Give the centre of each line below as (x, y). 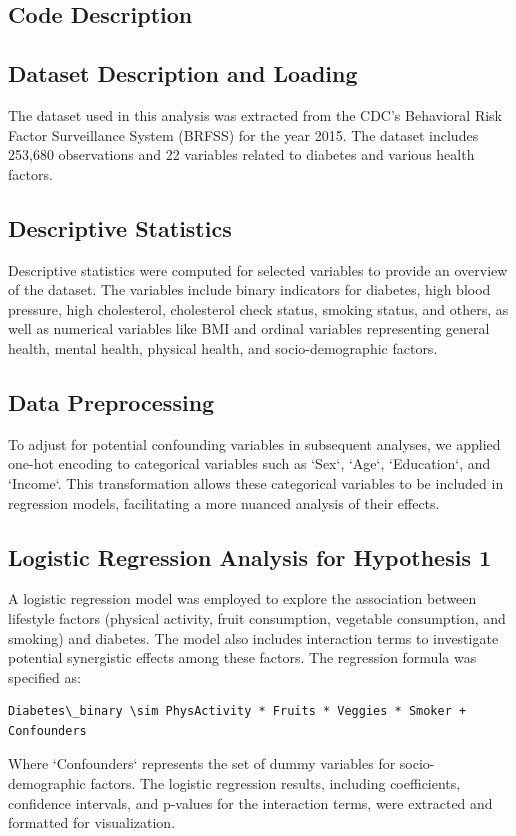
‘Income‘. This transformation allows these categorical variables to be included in (256, 482)
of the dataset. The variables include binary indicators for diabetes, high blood (249, 289)
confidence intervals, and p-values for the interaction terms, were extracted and (250, 802)
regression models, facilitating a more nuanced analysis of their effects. (224, 502)
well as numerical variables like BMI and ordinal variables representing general (249, 328)
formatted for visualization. (92, 822)
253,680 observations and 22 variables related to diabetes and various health (241, 154)
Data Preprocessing (111, 401)
